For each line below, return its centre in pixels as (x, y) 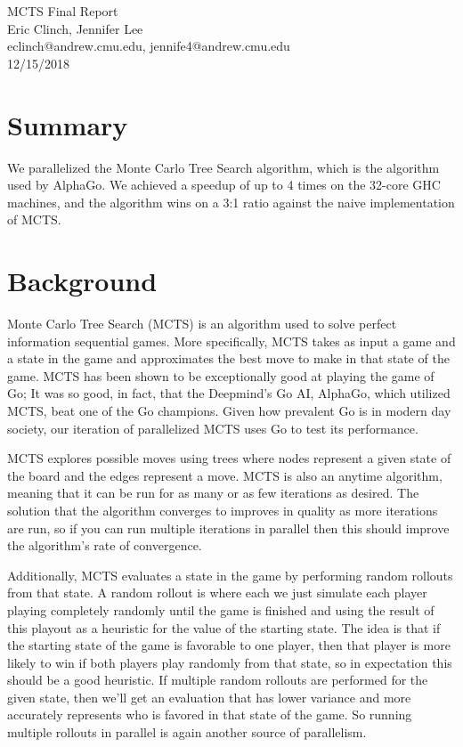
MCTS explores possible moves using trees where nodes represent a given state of (229, 458)
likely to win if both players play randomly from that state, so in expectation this (230, 662)
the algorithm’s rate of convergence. (105, 545)
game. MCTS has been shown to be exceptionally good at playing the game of (221, 375)
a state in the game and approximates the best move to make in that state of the (228, 358)
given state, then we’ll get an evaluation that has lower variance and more (209, 697)
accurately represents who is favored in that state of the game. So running (210, 715)
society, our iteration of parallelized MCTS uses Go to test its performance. (213, 428)
